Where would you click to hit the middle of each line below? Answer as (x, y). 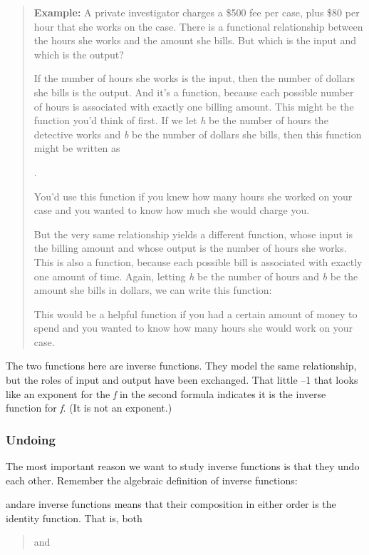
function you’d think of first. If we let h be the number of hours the (181, 120)
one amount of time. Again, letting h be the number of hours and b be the (196, 276)
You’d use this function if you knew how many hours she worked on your (193, 196)
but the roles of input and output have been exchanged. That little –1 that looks (182, 380)
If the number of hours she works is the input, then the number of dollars (194, 78)
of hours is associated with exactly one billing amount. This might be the (194, 106)
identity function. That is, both (74, 518)
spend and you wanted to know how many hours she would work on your (193, 328)
